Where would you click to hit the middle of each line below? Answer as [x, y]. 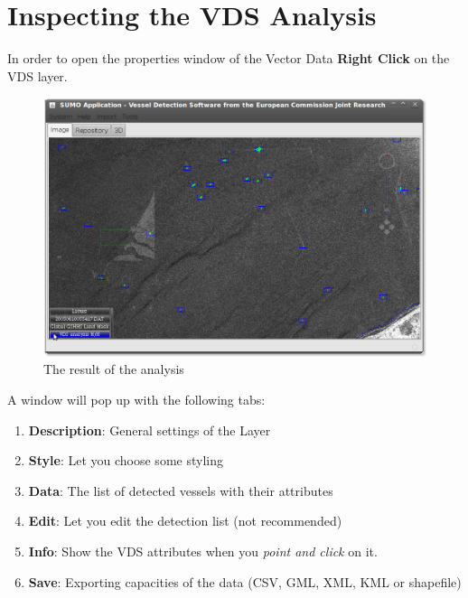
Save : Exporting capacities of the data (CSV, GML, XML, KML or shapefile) [245, 581]
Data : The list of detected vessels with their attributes [181, 490]
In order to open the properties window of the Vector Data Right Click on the [229, 58]
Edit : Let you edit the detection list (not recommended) [185, 521]
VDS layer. [37, 75]
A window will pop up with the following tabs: [136, 399]
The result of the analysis [114, 369]
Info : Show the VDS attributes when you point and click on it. [203, 551]
